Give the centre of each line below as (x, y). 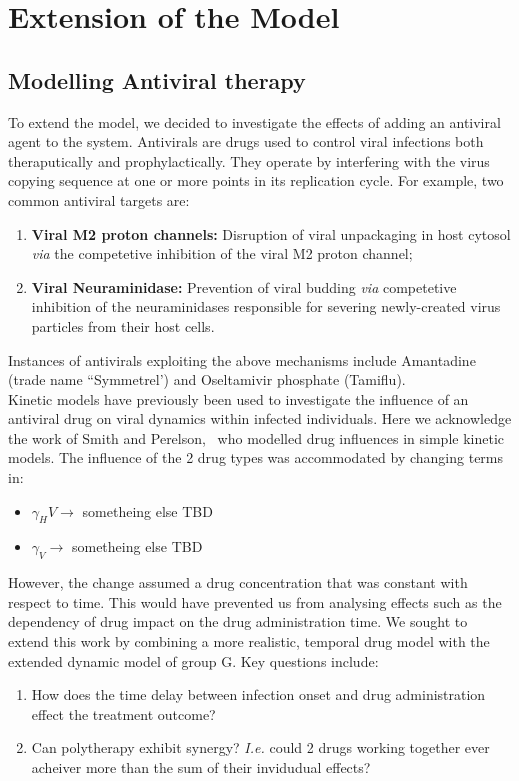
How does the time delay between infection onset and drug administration (258, 694)
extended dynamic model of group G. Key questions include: (193, 660)
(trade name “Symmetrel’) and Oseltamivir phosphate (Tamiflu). (207, 379)
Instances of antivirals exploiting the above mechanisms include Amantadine (242, 359)
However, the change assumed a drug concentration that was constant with (238, 582)
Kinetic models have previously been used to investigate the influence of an (238, 398)
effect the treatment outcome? (123, 713)
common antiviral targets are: (99, 199)
